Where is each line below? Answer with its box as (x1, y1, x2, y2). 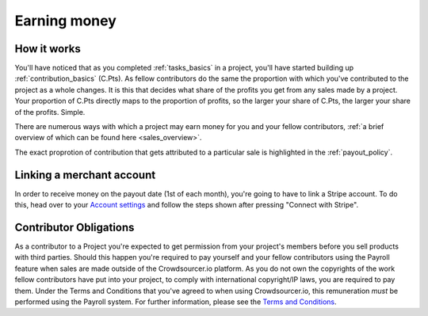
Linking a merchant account (14, 168, 156, 181)
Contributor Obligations (14, 220, 135, 234)
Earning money (14, 12, 117, 29)
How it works (14, 42, 81, 55)
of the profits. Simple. (14, 107, 86, 116)
